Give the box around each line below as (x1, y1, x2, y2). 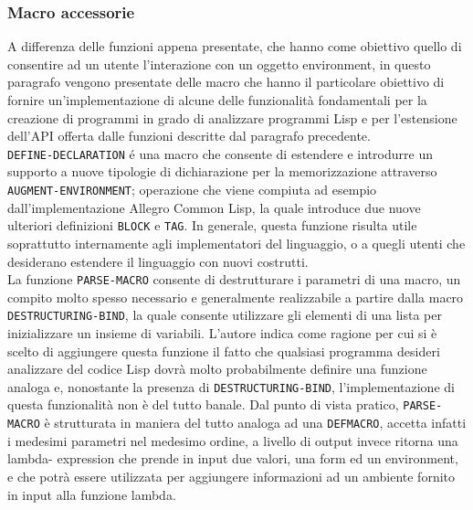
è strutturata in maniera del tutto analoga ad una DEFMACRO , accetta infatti (44, 413, 467, 432)
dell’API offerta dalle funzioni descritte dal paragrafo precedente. (7, 126, 371, 145)
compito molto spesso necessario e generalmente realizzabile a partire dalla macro (7, 287, 464, 306)
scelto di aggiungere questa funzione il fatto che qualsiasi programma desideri (7, 341, 440, 360)
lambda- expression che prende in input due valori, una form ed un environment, (7, 449, 458, 468)
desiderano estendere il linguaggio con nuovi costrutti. (7, 251, 309, 271)
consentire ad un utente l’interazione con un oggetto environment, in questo (7, 54, 431, 73)
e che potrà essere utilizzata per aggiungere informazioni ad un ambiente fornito (7, 466, 455, 485)
